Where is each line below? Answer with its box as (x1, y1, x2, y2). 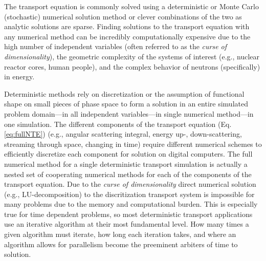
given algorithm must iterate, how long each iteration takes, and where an (4, 229, 236, 240)
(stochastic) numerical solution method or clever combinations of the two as (4, 11, 242, 21)
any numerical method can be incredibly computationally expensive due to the (4, 31, 251, 41)
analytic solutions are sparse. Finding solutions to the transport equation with (4, 21, 250, 32)
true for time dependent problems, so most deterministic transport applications (4, 208, 253, 219)
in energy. (4, 71, 35, 82)
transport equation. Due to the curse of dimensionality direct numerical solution (4, 179, 256, 189)
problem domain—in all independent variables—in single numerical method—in (4, 108, 254, 119)
